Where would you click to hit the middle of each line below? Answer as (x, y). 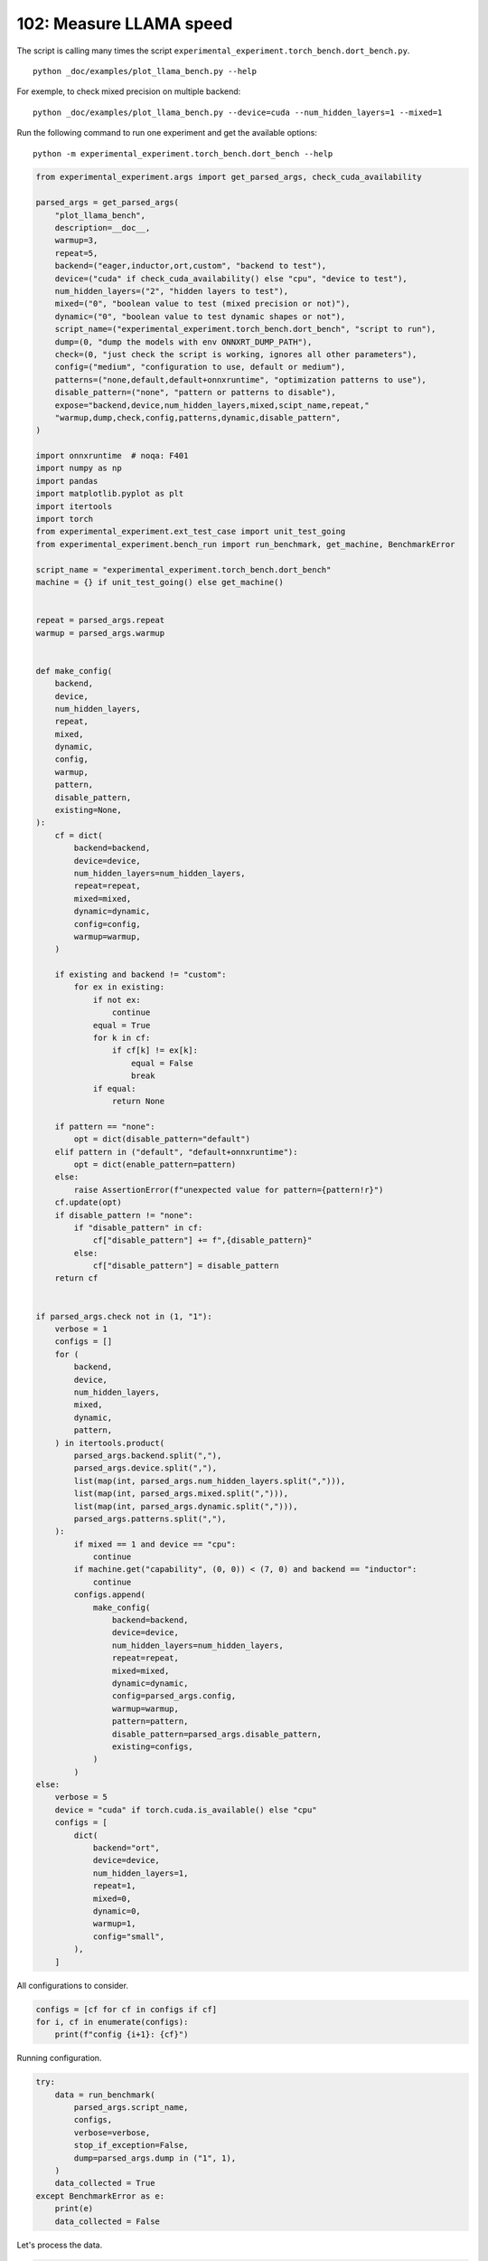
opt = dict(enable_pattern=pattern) (155, 1164)
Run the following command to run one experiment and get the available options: (167, 133)
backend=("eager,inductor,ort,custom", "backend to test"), (191, 266)
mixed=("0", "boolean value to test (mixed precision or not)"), (202, 304)
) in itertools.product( (110, 1443)
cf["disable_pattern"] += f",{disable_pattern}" (202, 1240)
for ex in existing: (119, 987)
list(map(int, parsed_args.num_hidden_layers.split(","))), (210, 1481)
